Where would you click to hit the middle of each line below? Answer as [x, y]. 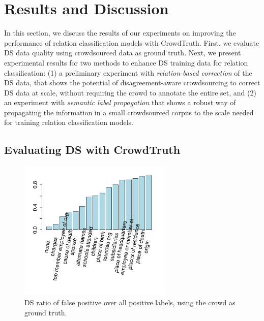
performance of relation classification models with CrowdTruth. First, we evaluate [132, 42]
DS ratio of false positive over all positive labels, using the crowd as [130, 302]
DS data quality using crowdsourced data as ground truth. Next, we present [123, 53]
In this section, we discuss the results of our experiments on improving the [120, 33]
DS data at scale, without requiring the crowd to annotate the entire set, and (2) [130, 92]
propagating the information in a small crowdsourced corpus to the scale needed [129, 112]
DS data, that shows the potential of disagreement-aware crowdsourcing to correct [132, 83]
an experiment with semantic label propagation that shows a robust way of [120, 102]
